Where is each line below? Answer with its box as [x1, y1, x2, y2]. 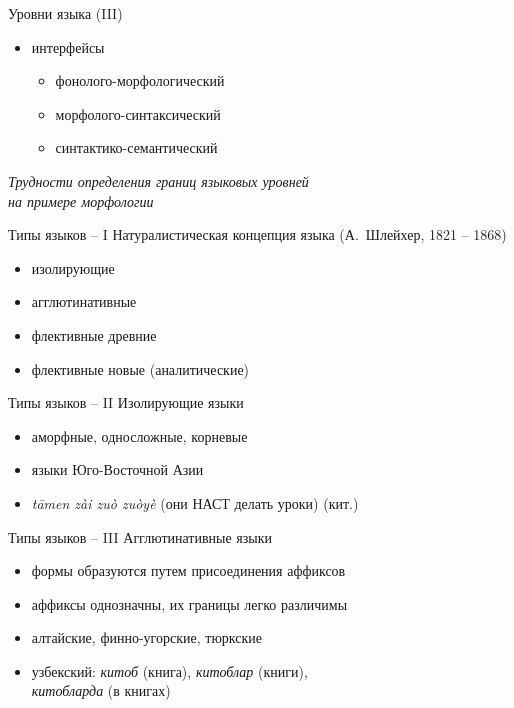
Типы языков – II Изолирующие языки [8, 392, 244, 413]
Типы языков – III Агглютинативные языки [8, 526, 273, 547]
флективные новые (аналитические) [31, 358, 250, 379]
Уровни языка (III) [8, 3, 123, 23]
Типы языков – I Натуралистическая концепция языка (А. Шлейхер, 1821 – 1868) [8, 224, 507, 245]
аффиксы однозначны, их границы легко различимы [31, 593, 348, 614]
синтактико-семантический [55, 137, 218, 158]
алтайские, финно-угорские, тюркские [31, 627, 263, 648]
